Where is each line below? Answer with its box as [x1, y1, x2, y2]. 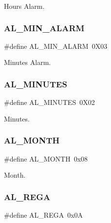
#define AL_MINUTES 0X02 [4, 97, 95, 107]
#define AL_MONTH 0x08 [4, 153, 88, 163]
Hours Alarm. [4, 1, 45, 11]
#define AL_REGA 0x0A [4, 210, 83, 220]
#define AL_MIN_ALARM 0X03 [4, 41, 108, 51]
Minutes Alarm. [4, 57, 51, 67]
